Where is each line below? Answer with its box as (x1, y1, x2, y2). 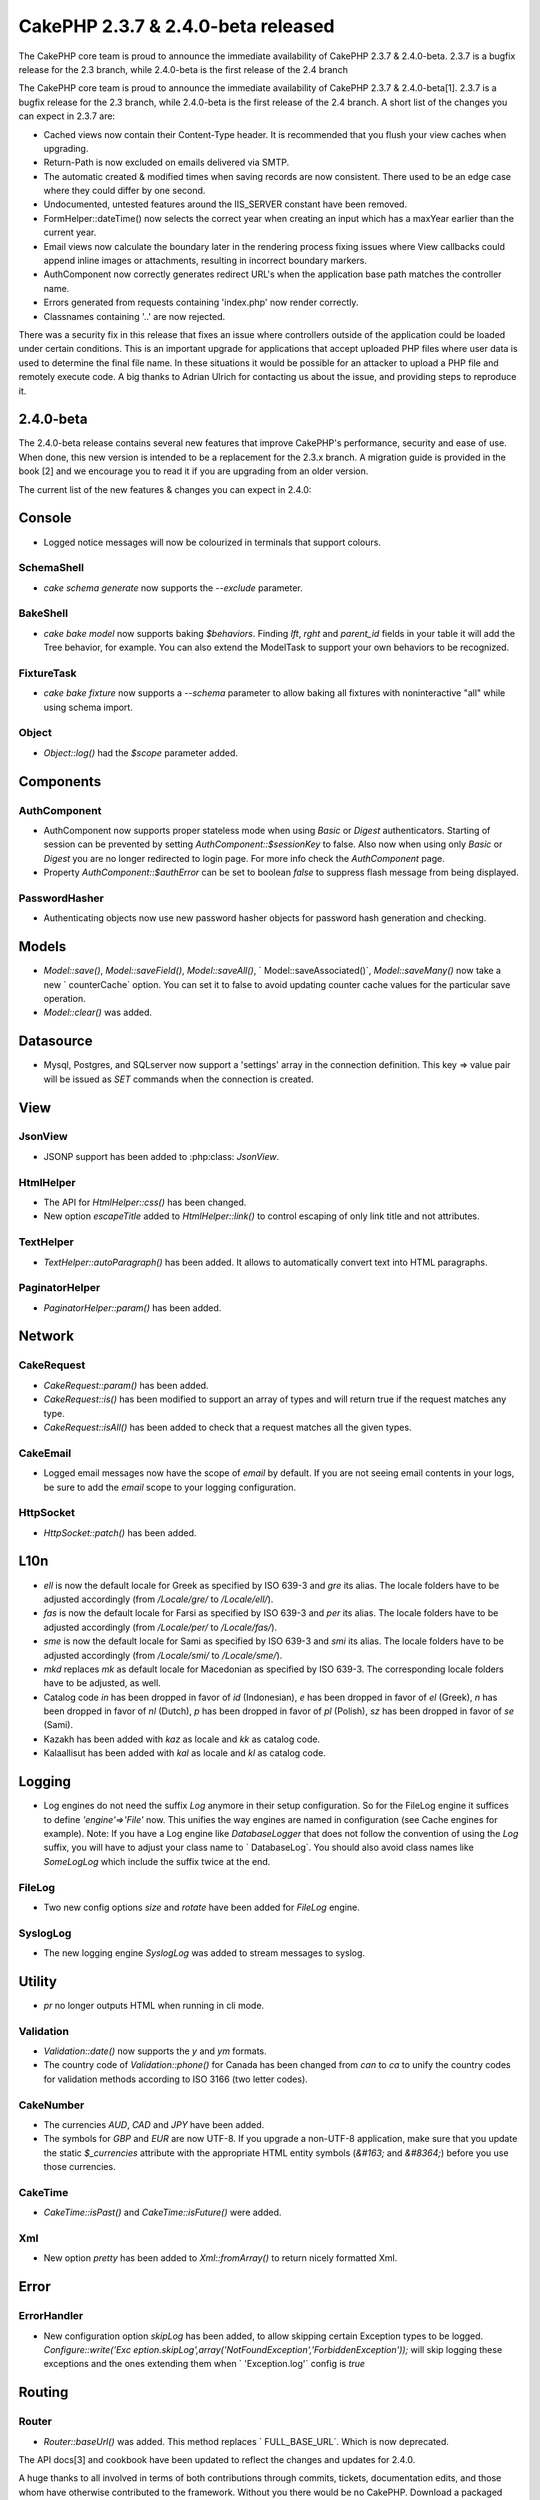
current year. (43, 226, 97, 239)
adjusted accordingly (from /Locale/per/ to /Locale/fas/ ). (43, 1621, 278, 1633)
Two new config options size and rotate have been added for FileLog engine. (43, 1901, 360, 1913)
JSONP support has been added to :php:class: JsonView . (43, 1150, 280, 1162)
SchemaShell (18, 561, 85, 575)
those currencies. (43, 2161, 116, 2173)
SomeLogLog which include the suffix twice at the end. (43, 1855, 271, 1867)
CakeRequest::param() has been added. (43, 1379, 209, 1391)
